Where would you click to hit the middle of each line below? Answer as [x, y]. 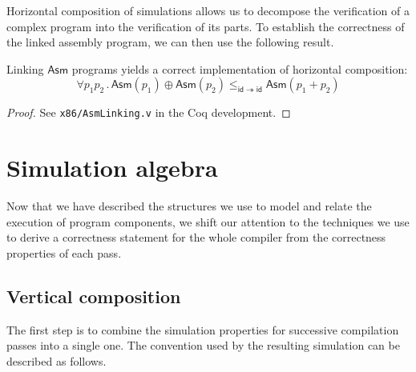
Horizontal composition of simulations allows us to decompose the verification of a [208, 10]
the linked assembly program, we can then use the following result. [170, 42]
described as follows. [57, 360]
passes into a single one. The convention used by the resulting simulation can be [203, 345]
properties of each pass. [64, 252]
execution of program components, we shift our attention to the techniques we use [208, 221]
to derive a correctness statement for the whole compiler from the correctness [196, 237]
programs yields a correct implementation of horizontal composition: [240, 68]
